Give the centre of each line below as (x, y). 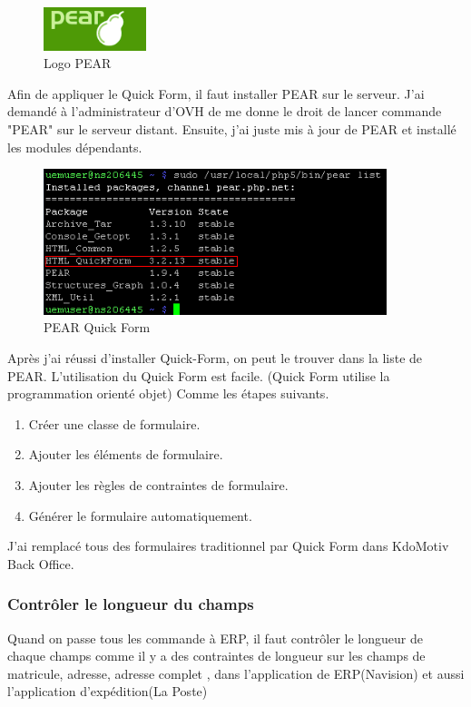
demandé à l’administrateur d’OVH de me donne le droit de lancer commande (225, 111)
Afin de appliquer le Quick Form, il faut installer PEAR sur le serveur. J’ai (216, 93)
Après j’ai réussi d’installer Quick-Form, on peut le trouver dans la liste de (215, 358)
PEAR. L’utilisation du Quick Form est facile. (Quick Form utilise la (199, 375)
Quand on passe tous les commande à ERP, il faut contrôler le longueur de (215, 638)
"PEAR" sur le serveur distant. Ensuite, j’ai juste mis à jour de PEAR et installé (232, 128)
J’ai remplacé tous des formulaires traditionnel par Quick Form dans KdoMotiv (228, 546)
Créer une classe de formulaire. (114, 423)
